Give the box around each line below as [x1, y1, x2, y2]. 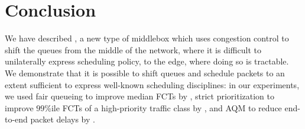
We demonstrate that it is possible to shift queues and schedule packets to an [5, 66, 285, 79]
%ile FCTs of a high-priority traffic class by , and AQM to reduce [44, 101, 282, 114]
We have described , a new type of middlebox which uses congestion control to [5, 32, 289, 44]
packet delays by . [30, 113, 95, 125]
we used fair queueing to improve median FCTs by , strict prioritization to [5, 90, 275, 102]
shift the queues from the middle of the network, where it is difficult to [5, 43, 261, 56]
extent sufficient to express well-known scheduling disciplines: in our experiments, [5, 78, 300, 91]
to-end [5, 113, 28, 125]
